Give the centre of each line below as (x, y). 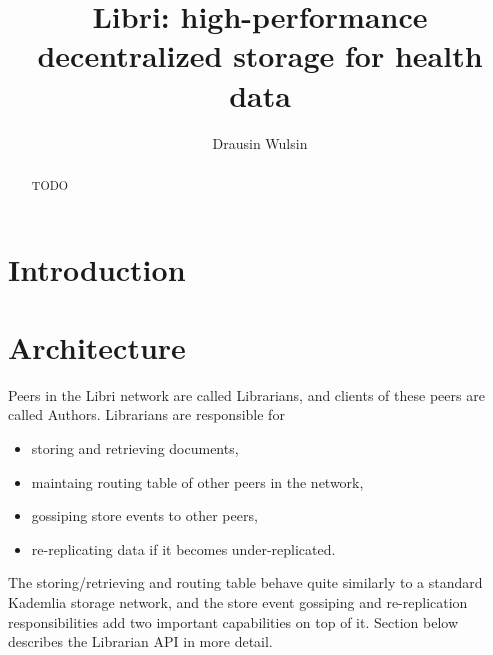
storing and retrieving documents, (135, 448)
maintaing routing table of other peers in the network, (197, 481)
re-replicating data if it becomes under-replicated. (183, 548)
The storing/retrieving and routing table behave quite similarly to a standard (245, 582)
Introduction (97, 268)
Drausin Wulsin (260, 142)
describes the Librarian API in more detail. (140, 641)
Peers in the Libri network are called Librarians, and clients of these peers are (246, 394)
